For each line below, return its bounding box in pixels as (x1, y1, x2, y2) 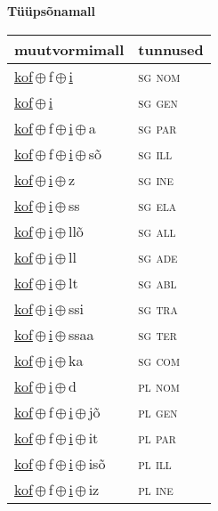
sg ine (138, 168, 174, 190)
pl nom (138, 375, 180, 396)
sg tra (138, 297, 178, 319)
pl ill (138, 452, 172, 474)
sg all (138, 220, 176, 241)
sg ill (138, 142, 173, 164)
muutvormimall (14, 38, 125, 60)
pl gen (138, 401, 178, 422)
